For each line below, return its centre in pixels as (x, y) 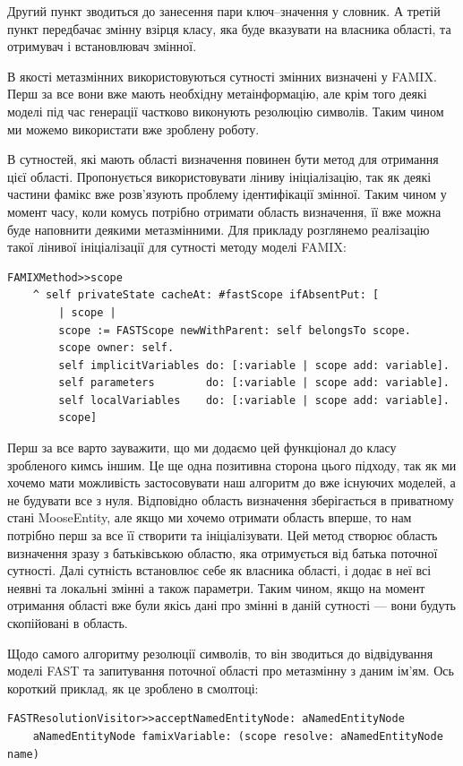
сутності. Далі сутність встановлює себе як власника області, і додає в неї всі (219, 570)
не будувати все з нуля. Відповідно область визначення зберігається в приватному (231, 499)
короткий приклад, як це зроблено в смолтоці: (133, 688)
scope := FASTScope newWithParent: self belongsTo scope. (235, 330)
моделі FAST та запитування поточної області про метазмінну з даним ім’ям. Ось (231, 671)
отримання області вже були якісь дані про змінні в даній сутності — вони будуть (231, 605)
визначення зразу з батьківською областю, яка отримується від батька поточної (223, 552)
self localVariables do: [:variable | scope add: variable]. (254, 400)
